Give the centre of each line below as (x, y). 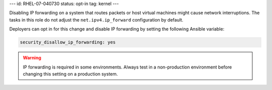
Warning (32, 58)
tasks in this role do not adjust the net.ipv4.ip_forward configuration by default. (96, 19)
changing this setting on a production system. (71, 74)
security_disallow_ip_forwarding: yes (68, 42)
